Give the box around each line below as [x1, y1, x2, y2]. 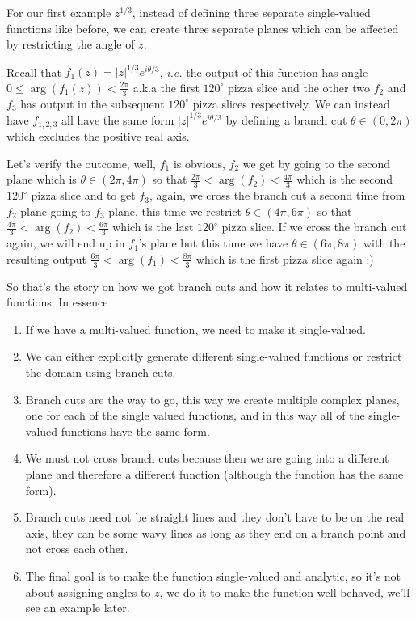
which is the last [112, 218, 194, 235]
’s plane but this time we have [138, 234, 288, 251]
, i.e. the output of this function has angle [159, 63, 368, 80]
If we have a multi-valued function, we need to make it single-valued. [25, 320, 366, 337]
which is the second [296, 171, 393, 188]
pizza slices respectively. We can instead [192, 95, 390, 112]
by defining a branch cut [225, 111, 347, 128]
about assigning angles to [25, 583, 151, 600]
